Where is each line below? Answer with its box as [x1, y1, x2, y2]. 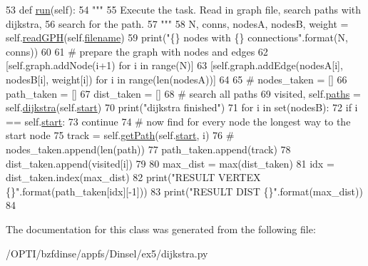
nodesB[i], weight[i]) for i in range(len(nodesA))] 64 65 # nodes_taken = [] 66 [6, 71, 347, 86]
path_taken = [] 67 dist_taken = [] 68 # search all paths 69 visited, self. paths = [6, 86, 361, 101]
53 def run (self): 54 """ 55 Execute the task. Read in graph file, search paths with [6, 2, 362, 16]
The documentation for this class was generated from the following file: [6, 221, 316, 236]
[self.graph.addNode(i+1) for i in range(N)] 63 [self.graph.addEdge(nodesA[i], [6, 58, 343, 73]
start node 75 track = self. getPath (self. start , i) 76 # [6, 128, 235, 143]
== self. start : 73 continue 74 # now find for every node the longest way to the [6, 113, 351, 128]
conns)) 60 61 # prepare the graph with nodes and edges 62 [6, 44, 268, 58]
